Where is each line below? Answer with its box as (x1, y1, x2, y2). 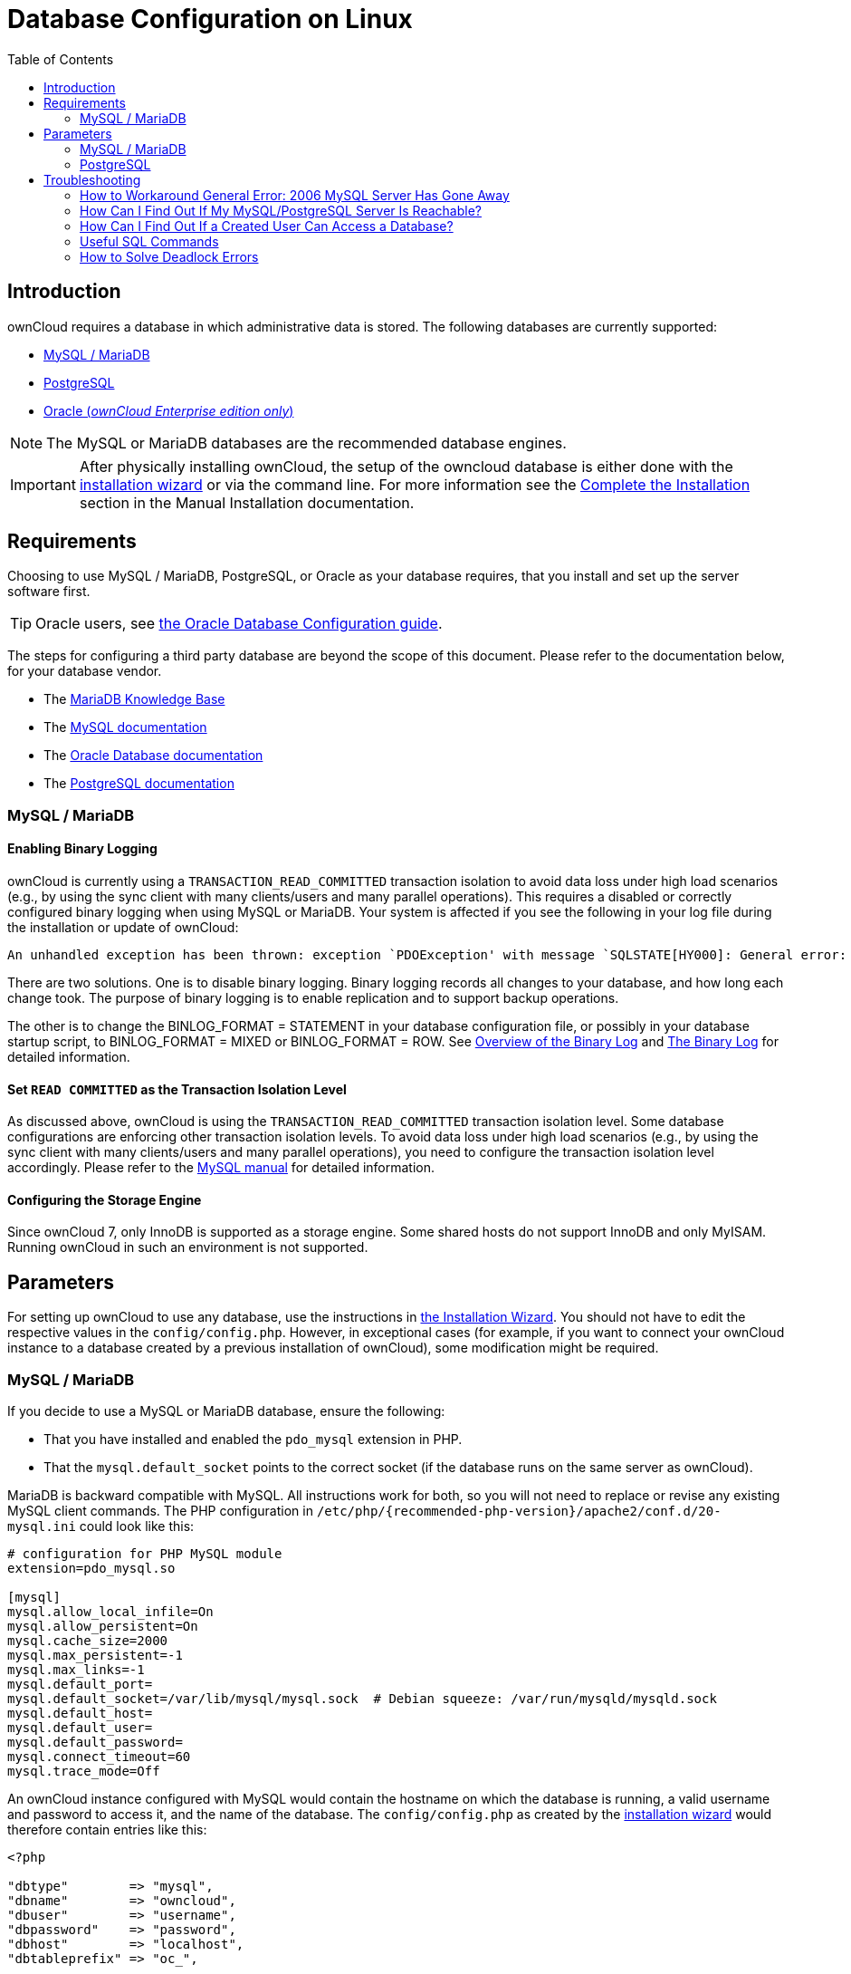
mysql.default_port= (7, 1677, 153, 1692)
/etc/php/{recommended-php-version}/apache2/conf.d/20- (316, 1504, 722, 1519)
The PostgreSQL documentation (43, 775, 234, 792)
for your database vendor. (7, 663, 162, 679)
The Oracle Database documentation (43, 747, 263, 764)
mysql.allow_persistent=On (7, 1619, 198, 1634)
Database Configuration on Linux (7, 4, 413, 34)
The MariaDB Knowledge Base (43, 691, 225, 708)
